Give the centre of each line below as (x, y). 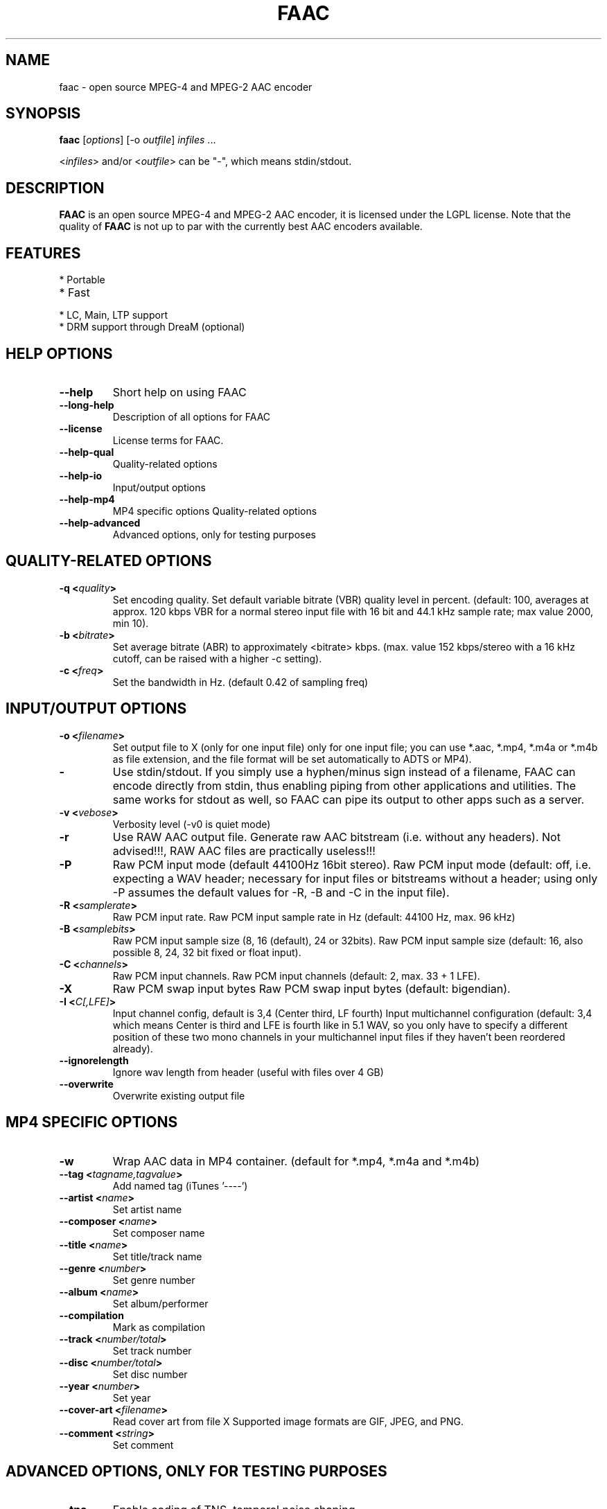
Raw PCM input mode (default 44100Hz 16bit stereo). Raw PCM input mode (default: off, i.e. (352, 864)
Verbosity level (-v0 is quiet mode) (192, 824)
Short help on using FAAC (179, 392)
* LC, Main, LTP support (113, 315)
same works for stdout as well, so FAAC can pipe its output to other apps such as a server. (349, 799)
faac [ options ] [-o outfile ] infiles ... (138, 140)
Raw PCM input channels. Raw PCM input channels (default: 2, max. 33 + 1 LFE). (296, 976)
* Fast (74, 293)
